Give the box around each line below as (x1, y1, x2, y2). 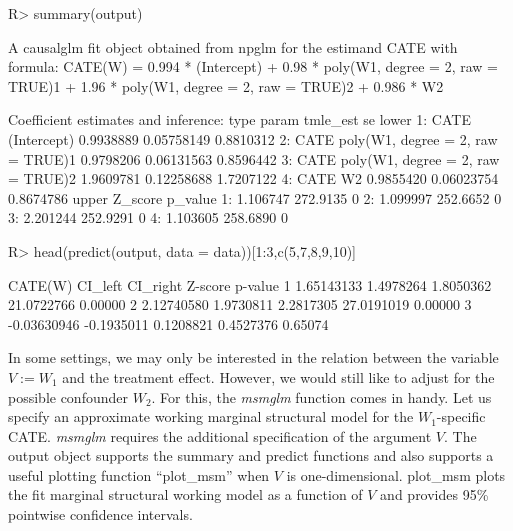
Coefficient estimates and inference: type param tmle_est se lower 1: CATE (8, 109, 471, 130)
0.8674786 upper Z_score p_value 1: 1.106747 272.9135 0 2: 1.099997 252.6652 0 (8, 187, 502, 208)
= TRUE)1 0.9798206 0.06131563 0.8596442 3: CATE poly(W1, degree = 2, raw (8, 148, 500, 169)
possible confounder (8, 386, 128, 407)
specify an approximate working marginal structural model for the (8, 406, 414, 427)
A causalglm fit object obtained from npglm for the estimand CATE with (8, 36, 458, 57)
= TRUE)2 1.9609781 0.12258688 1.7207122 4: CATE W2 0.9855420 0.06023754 (8, 168, 499, 189)
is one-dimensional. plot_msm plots (286, 464, 506, 485)
